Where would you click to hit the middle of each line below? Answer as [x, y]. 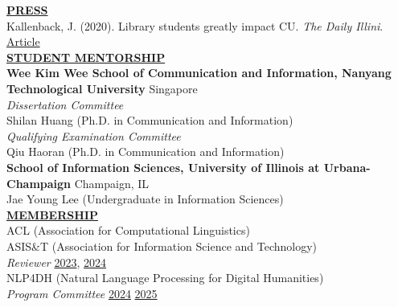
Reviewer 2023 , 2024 [56, 262]
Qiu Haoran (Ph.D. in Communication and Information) [146, 151]
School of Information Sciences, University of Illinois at [163, 167]
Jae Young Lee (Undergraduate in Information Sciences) [145, 199]
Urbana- [347, 167]
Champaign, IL [112, 183]
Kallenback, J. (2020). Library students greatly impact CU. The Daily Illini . [195, 25]
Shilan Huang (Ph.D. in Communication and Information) [150, 120]
